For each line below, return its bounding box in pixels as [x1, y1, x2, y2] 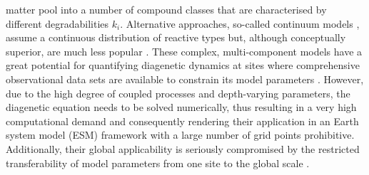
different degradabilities [6, 16, 109, 31]
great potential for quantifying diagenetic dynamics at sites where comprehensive [6, 58, 360, 73]
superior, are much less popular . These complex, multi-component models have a [6, 43, 363, 58]
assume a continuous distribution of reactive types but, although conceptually [6, 30, 346, 45]
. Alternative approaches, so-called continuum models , [120, 16, 360, 31]
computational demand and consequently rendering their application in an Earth [6, 113, 359, 128]
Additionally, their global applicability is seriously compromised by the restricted [6, 141, 360, 156]
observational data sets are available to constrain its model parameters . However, [6, 71, 364, 86]
